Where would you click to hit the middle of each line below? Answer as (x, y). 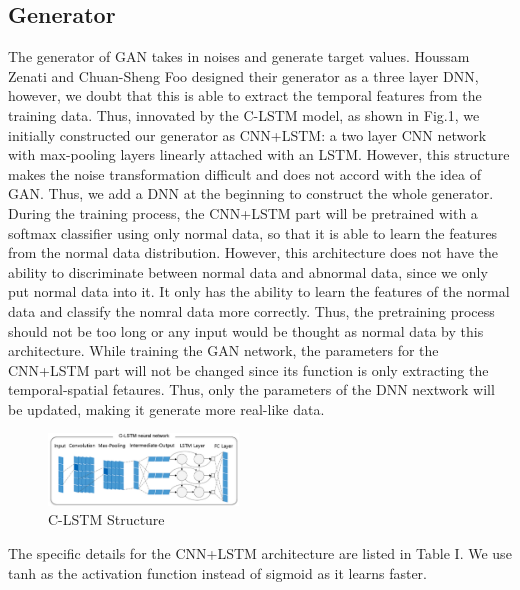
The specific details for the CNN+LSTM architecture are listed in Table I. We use (260, 553)
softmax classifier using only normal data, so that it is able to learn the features (253, 232)
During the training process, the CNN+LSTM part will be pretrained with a (243, 212)
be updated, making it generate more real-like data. (166, 408)
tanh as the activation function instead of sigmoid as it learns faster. (217, 572)
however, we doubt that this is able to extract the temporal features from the (245, 95)
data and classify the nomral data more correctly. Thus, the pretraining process (251, 310)
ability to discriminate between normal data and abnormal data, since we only (248, 271)
